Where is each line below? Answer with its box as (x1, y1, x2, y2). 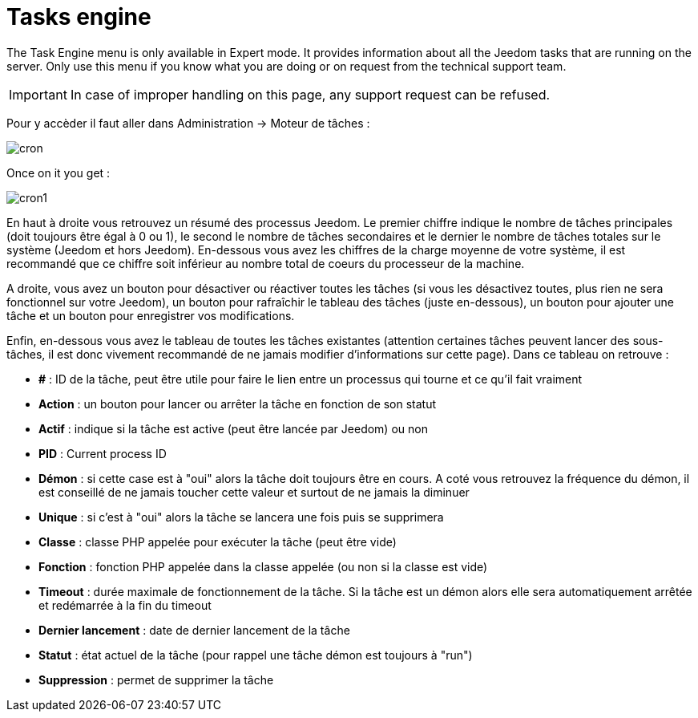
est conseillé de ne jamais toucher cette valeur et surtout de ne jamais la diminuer (38, 485, 470, 499)
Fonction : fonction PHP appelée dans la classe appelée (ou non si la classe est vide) (38, 559, 488, 574)
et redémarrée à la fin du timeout (38, 598, 212, 612)
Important (9, 86, 67, 103)
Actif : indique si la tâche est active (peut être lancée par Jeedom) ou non (38, 421, 428, 436)
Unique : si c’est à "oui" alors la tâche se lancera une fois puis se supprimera (38, 509, 444, 524)
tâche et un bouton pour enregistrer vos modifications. (6, 308, 295, 322)
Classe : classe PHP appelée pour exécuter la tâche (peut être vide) (38, 534, 397, 549)
